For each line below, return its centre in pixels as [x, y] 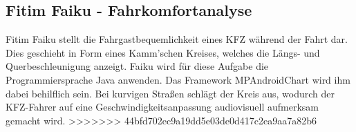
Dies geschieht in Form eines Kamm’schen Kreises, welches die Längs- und [163, 52]
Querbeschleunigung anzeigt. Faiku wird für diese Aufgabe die [137, 66]
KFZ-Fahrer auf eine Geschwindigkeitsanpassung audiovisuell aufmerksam [162, 107]
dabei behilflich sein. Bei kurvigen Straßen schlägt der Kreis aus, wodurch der [170, 93]
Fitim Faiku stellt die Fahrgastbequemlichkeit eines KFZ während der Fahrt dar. [177, 39]
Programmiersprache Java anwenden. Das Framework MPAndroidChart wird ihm [178, 79]
